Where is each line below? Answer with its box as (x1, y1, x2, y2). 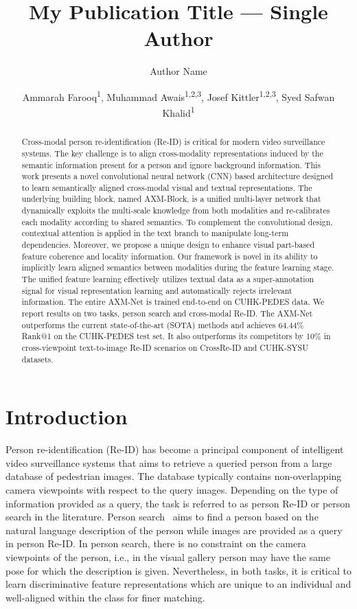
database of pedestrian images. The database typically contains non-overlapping (5, 469, 342, 483)
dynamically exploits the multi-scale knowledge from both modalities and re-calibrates (21, 205, 330, 216)
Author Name (150, 64, 207, 78)
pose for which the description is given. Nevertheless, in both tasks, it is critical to (5, 563, 352, 577)
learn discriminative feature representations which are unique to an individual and (5, 577, 352, 591)
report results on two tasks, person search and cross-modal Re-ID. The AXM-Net (21, 308, 313, 319)
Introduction (5, 402, 128, 430)
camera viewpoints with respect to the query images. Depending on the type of (5, 483, 338, 497)
